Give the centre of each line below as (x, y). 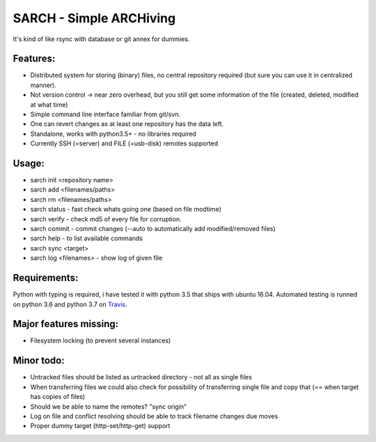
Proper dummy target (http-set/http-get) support (100, 426)
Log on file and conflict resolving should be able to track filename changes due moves (154, 416)
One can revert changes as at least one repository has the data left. (127, 124)
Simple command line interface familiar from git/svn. (105, 114)
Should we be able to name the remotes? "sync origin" (109, 407)
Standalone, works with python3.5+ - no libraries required (113, 134)
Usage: (29, 163)
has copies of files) (58, 397)
